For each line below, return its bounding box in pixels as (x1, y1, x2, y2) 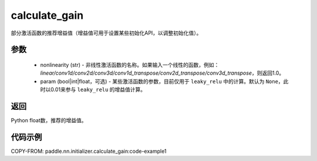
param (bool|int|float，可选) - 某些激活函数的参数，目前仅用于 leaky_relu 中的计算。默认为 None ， (40, 78, 284, 85)
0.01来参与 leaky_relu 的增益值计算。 (50, 86, 146, 93)
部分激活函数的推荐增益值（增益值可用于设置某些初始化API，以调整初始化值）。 (11, 29, 202, 36)
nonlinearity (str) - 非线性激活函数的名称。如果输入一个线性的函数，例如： (40, 61, 220, 68)
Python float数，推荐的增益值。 (11, 117, 87, 124)
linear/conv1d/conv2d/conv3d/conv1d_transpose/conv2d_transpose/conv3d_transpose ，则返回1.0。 (40, 69, 285, 76)
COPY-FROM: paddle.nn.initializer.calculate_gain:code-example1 (11, 147, 167, 155)
